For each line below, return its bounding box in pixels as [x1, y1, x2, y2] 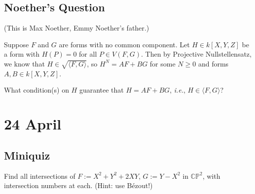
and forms [198, 58, 229, 68]
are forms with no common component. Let [59, 39, 190, 49]
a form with [4, 49, 39, 59]
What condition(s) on [4, 85, 69, 95]
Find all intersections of [4, 170, 75, 181]
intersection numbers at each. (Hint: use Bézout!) [4, 180, 153, 191]
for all [79, 49, 97, 59]
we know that [4, 58, 45, 68]
